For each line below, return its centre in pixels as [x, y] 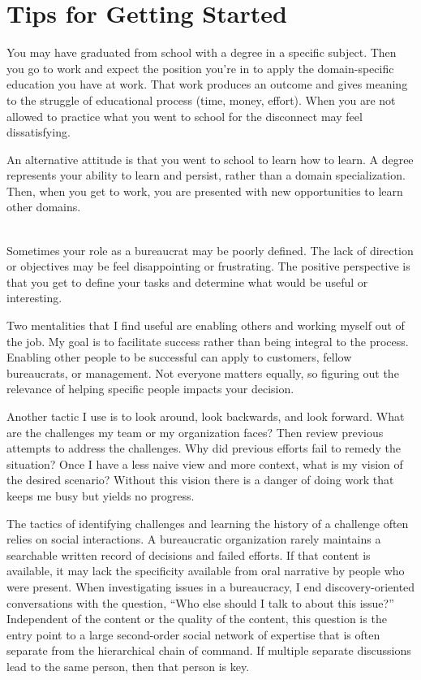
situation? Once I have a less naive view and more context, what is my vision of [205, 463]
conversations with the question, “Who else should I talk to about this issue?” [200, 602]
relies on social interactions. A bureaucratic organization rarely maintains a [194, 539]
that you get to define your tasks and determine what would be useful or [187, 282]
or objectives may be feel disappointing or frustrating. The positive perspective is [208, 266]
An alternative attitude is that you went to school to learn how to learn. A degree [210, 159]
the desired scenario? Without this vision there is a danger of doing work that [200, 480]
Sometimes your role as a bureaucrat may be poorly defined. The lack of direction [210, 250]
